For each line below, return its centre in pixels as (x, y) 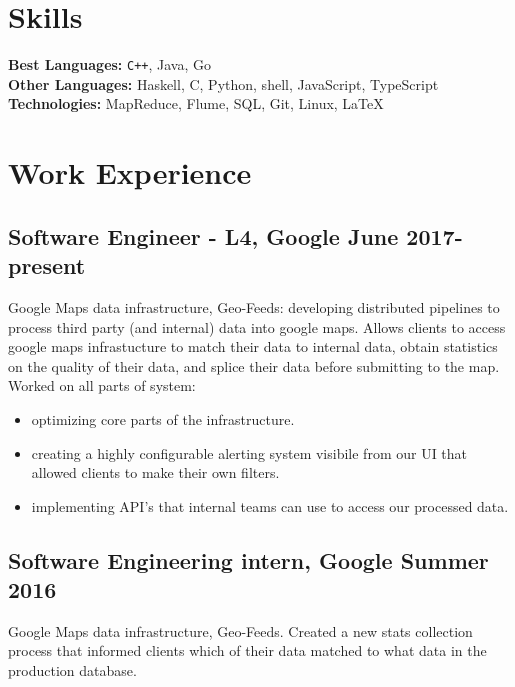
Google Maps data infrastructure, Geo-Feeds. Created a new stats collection (240, 630)
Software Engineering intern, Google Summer (248, 559)
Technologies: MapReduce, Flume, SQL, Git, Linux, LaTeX (196, 103)
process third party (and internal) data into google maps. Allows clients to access (257, 326)
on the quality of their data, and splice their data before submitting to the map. (254, 365)
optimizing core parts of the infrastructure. (163, 418)
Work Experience (130, 172)
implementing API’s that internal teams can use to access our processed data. (270, 505)
